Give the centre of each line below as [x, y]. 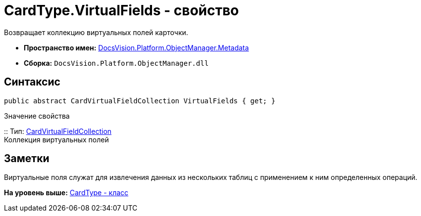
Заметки [27, 159]
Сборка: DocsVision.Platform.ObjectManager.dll [116, 63]
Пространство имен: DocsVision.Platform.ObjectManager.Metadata [136, 47]
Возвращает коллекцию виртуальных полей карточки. [96, 32]
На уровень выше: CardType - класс [66, 193]
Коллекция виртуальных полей [56, 139]
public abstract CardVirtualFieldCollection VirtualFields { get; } [140, 101]
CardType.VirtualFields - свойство [122, 10]
